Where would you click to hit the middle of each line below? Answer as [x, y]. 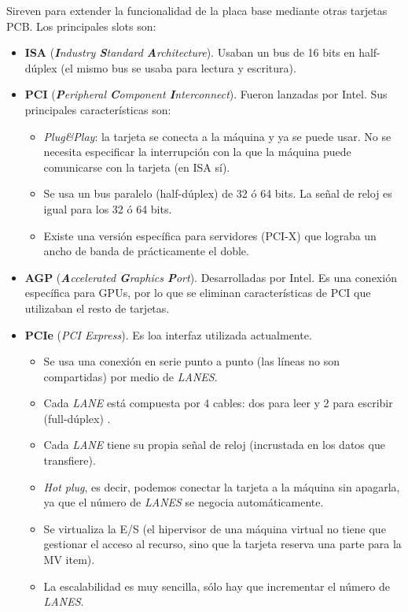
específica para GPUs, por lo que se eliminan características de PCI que [198, 293]
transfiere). [70, 460]
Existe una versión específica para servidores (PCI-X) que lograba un [210, 235]
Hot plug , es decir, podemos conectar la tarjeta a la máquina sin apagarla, [222, 486]
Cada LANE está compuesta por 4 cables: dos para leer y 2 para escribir [218, 403]
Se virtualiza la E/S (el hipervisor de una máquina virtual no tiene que [215, 528]
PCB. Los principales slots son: [81, 26]
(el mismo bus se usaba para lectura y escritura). [178, 67]
